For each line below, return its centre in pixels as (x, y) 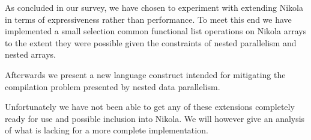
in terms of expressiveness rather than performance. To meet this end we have (148, 19)
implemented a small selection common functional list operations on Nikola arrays (156, 31)
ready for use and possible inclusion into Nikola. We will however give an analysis (155, 118)
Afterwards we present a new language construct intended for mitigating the (145, 74)
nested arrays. (31, 54)
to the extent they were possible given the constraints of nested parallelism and (151, 42)
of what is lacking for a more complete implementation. (107, 130)
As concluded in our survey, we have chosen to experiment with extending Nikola (154, 7)
